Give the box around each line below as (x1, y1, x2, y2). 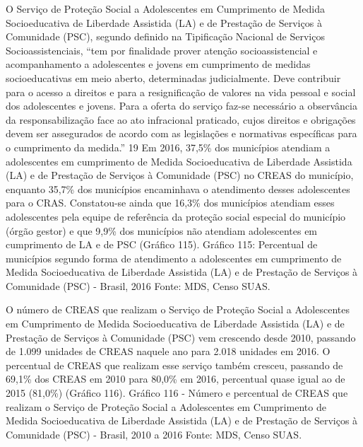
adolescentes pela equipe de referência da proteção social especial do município (6, 209, 346, 223)
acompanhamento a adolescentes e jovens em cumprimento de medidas (6, 57, 311, 71)
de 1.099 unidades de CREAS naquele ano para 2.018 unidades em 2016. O (6, 344, 331, 359)
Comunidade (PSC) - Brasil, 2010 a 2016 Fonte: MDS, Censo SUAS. (6, 426, 302, 441)
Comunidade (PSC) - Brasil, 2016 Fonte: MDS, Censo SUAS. (6, 278, 270, 293)
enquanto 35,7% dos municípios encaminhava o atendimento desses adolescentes (6, 181, 350, 196)
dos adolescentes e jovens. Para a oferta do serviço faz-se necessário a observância (6, 98, 357, 113)
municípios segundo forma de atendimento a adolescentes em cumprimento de (6, 250, 342, 265)
